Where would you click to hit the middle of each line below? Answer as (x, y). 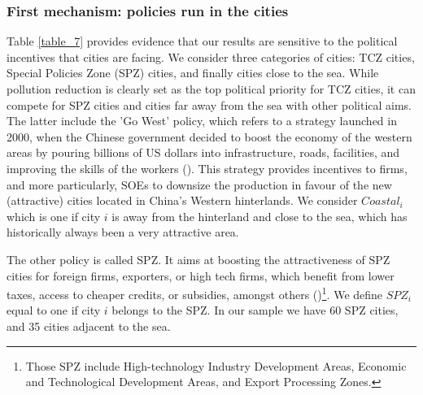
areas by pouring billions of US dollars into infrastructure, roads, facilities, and (203, 152)
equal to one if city (54, 310)
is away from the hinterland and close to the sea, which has (259, 216)
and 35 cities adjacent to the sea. (89, 326)
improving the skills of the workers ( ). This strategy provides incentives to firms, (207, 168)
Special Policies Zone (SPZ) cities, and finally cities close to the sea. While (193, 73)
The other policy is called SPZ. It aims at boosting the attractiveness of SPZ (198, 259)
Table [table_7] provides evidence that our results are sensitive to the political (202, 41)
